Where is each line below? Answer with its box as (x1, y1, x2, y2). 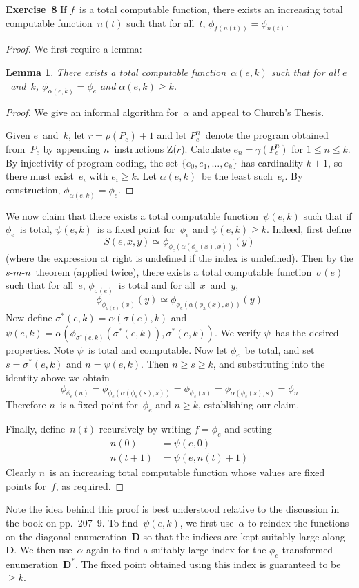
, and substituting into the (213, 357, 325, 371)
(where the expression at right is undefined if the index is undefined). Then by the (6, 250, 353, 265)
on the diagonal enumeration (6, 529, 127, 543)
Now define (6, 310, 52, 325)
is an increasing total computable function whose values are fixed (50, 465, 325, 480)
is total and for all (118, 278, 195, 292)
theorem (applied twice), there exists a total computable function (35, 264, 312, 278)
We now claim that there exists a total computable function (6, 208, 259, 222)
